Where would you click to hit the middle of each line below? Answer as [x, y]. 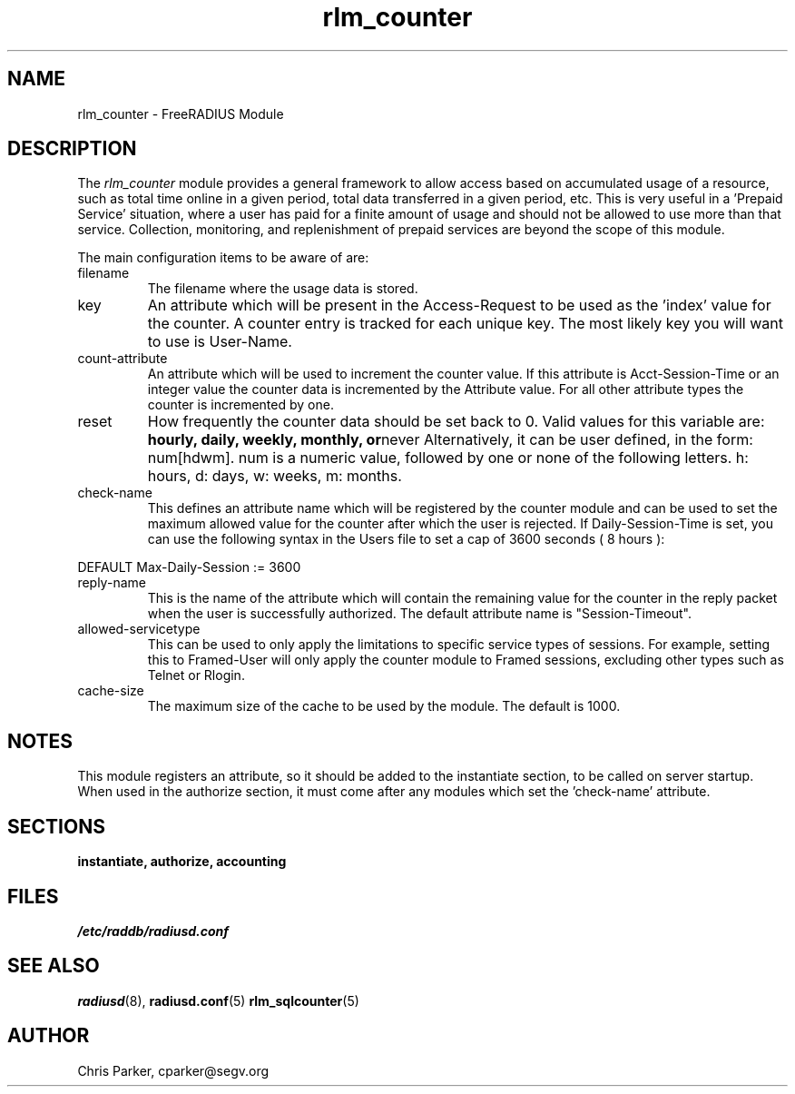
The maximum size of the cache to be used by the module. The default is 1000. [384, 706]
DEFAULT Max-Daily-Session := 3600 [189, 567]
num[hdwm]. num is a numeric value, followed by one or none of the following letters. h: [448, 458]
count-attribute [123, 359]
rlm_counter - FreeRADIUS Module [181, 113]
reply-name [112, 583]
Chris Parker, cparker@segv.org [173, 1070]
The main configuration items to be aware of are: [223, 258]
